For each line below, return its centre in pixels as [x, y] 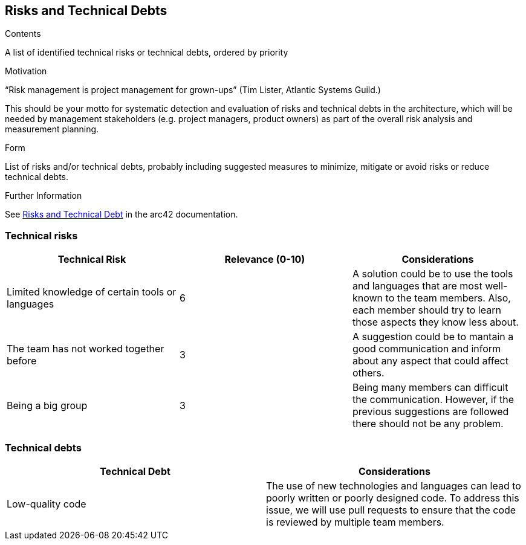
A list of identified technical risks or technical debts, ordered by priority [147, 53]
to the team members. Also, [448, 298]
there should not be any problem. [428, 424]
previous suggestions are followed [430, 412]
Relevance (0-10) [265, 260]
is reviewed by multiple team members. [355, 522]
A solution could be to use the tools [433, 274]
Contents [23, 34]
